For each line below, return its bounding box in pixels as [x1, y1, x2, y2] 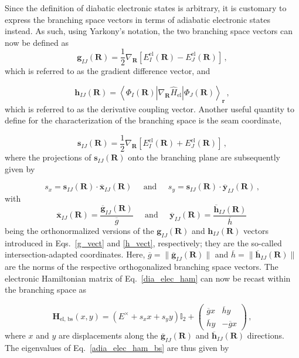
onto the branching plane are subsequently [128, 151, 280, 163]
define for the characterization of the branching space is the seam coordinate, [5, 114, 282, 126]
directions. [247, 329, 284, 342]
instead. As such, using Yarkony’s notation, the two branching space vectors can [5, 25, 293, 37]
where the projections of [5, 151, 91, 163]
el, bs [60, 316, 73, 323]
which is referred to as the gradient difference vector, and [5, 65, 210, 77]
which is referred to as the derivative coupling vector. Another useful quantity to [5, 102, 294, 115]
